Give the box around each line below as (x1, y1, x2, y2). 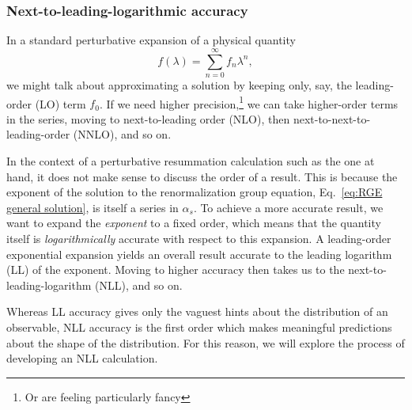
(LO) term (35, 95, 86, 112)
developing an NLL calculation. (6, 350, 158, 366)
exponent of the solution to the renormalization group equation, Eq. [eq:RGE (6, 184, 383, 200)
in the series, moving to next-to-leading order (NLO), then (6, 110, 290, 127)
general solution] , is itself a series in (6, 199, 179, 215)
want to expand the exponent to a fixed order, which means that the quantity (6, 214, 381, 231)
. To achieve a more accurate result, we (193, 199, 384, 215)
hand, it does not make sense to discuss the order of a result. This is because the (6, 168, 398, 184)
